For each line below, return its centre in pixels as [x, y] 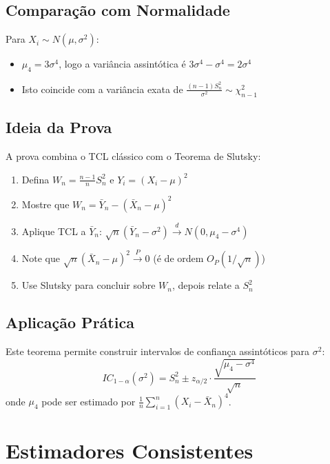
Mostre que [45, 204]
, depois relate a [206, 285]
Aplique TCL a [54, 231]
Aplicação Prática [70, 322]
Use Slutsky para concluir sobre [89, 285]
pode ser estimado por [89, 401]
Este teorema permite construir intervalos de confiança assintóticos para [158, 351]
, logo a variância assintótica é [122, 64]
